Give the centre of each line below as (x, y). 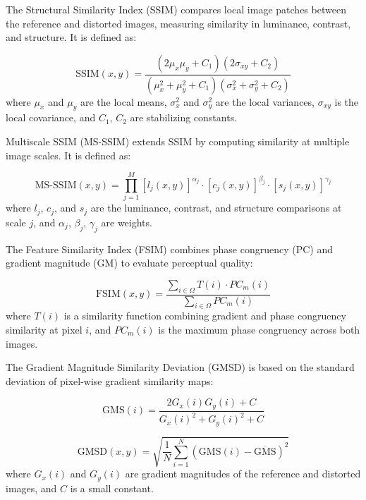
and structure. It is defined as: (71, 37)
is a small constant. (112, 488)
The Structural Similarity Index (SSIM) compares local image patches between (176, 9)
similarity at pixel (44, 330)
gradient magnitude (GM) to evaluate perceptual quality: (129, 263)
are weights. (127, 222)
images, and (31, 488)
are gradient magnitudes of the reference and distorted (243, 474)
